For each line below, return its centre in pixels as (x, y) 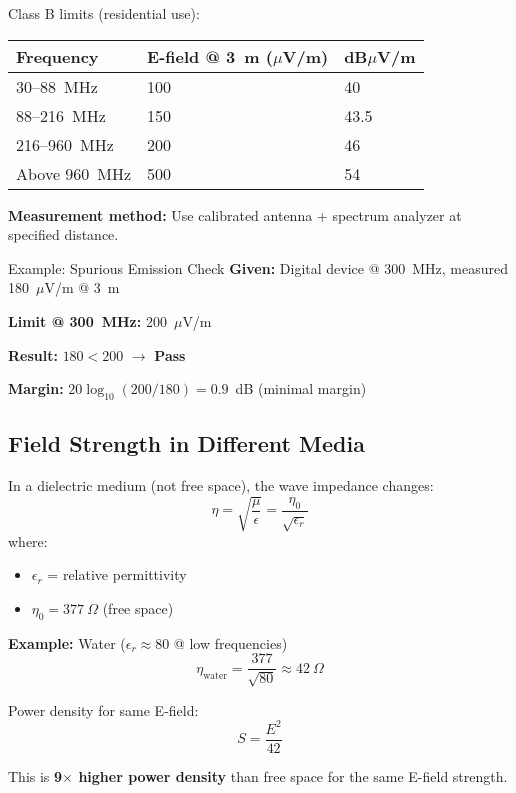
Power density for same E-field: (103, 709)
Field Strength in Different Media (186, 443)
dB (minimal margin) (301, 388)
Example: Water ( (67, 642)
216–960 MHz (65, 144)
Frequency (57, 56)
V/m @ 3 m (82, 287)
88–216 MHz (61, 115)
